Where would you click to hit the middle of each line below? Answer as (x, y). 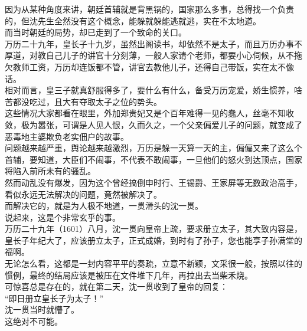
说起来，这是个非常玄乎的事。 (63, 217)
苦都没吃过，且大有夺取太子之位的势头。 (83, 101)
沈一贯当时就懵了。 (42, 309)
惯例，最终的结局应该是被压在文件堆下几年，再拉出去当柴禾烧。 (129, 275)
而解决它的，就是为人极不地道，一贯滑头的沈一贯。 (104, 206)
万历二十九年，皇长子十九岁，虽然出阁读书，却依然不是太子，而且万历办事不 (153, 43)
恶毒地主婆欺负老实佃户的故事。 (67, 136)
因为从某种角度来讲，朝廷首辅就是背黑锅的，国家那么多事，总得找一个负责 (149, 9)
